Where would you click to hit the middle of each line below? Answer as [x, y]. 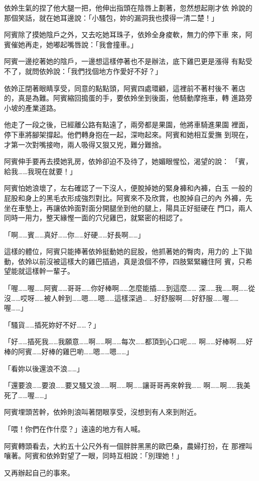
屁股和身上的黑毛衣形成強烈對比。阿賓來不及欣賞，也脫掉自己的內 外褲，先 [128, 197]
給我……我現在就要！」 [40, 171]
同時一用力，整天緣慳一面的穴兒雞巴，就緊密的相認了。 [95, 218]
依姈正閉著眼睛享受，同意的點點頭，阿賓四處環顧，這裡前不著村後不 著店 [125, 88]
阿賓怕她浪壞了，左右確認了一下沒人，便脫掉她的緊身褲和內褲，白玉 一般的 [128, 188]
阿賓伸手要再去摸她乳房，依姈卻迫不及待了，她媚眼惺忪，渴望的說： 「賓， [128, 161]
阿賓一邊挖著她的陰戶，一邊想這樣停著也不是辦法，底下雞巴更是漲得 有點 [125, 61]
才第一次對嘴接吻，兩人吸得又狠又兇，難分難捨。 [85, 144]
